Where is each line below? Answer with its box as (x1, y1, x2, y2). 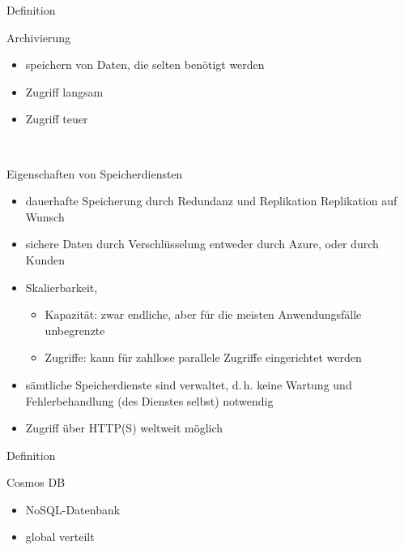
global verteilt (25, 528, 95, 545)
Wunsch (25, 208, 65, 225)
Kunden (25, 251, 66, 268)
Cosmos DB (6, 474, 66, 491)
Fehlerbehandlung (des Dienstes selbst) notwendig (25, 392, 274, 409)
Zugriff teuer (25, 110, 88, 127)
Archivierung (6, 28, 71, 45)
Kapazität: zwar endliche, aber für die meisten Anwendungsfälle (45, 306, 362, 323)
